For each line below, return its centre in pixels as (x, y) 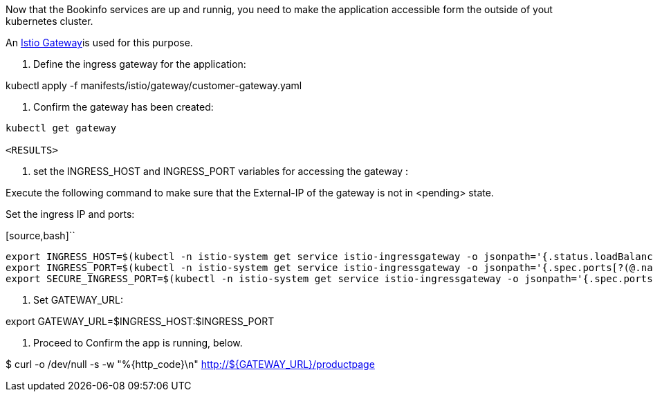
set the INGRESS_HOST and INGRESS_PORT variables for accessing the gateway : (221, 171)
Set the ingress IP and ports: (70, 214)
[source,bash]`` (40, 236)
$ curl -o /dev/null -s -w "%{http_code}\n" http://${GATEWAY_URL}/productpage (190, 364)
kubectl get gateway (61, 128)
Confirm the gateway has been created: (123, 107)
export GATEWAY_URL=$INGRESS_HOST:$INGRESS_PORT (140, 321)
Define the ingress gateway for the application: (140, 64)
